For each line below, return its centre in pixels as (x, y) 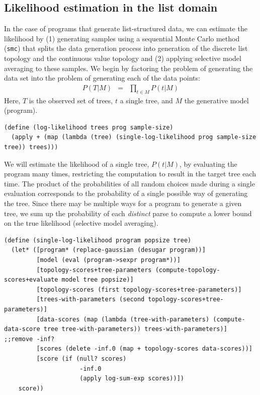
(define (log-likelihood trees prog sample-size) (89, 127)
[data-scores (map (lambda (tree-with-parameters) (123, 319)
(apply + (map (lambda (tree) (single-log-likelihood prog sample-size (134, 137)
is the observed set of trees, (71, 100)
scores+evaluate (31, 280)
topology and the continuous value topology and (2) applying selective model (123, 58)
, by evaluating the (208, 163)
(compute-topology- (188, 270)
